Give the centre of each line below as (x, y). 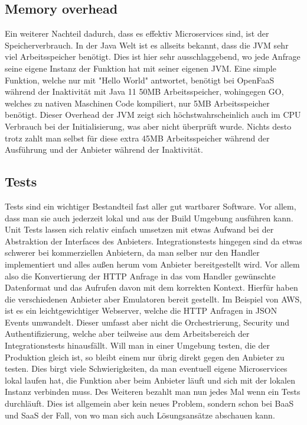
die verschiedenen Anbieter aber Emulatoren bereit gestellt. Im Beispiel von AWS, (153, 299)
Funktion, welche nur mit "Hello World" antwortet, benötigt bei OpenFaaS (140, 80)
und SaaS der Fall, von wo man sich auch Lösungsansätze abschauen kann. (140, 415)
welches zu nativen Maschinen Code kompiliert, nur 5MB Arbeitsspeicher (137, 103)
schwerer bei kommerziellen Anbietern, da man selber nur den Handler (132, 252)
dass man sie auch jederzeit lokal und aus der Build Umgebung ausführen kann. (149, 218)
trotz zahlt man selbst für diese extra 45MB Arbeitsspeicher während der (137, 138)
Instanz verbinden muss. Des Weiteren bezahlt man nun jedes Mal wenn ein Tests (153, 392)
